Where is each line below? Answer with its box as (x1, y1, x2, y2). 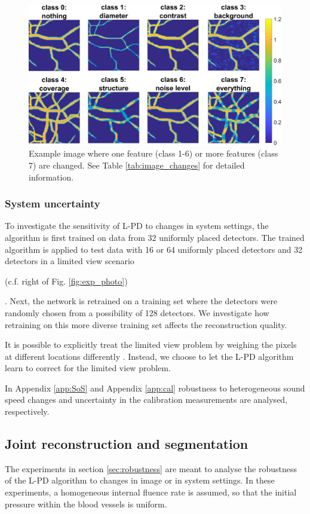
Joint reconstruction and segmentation (5, 435, 248, 453)
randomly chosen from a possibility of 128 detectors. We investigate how (5, 306, 269, 319)
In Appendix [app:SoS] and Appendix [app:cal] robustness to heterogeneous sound (5, 381, 305, 394)
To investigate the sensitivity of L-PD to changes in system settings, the (5, 219, 269, 232)
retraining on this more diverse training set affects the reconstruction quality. (5, 318, 287, 331)
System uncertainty (5, 196, 100, 211)
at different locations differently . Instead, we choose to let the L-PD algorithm (5, 350, 294, 362)
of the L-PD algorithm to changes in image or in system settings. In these (5, 474, 275, 487)
